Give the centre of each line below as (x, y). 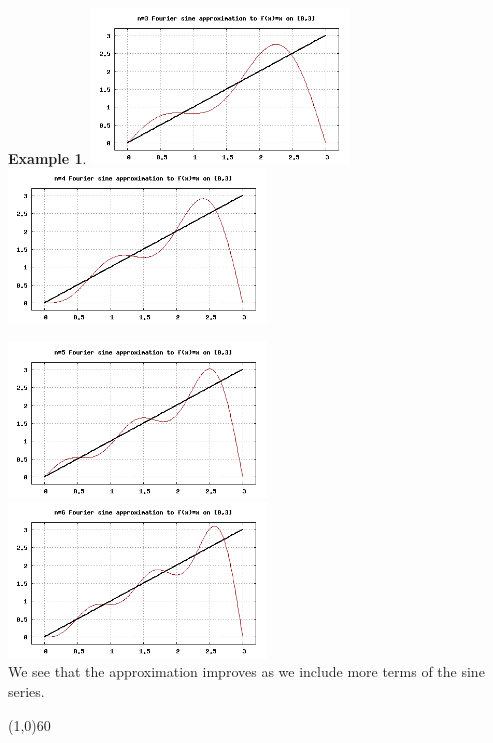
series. (26, 690)
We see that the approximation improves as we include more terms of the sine (246, 671)
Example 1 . (47, 157)
